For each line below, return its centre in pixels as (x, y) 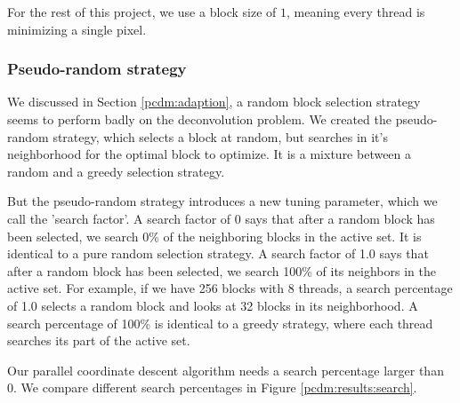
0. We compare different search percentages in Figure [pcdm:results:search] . (212, 387)
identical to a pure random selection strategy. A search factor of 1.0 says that (218, 253)
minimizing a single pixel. (77, 29)
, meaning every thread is (356, 12)
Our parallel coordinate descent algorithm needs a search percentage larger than (226, 370)
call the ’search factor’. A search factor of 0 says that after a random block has (221, 218)
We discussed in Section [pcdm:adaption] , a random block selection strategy (214, 102)
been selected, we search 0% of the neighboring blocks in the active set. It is (214, 236)
